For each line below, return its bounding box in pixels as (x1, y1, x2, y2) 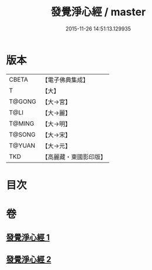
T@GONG (9, 97, 36, 106)
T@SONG (9, 130, 36, 139)
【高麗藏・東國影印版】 (42, 153, 106, 161)
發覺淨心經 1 (6, 232, 50, 242)
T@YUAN (9, 141, 36, 150)
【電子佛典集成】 (42, 76, 89, 84)
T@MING (9, 119, 34, 127)
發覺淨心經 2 (6, 254, 51, 264)
